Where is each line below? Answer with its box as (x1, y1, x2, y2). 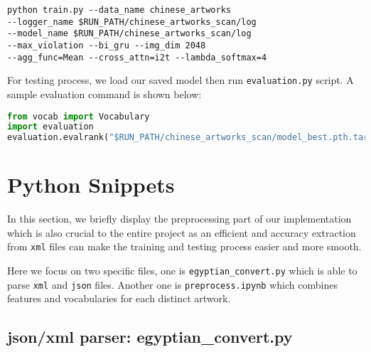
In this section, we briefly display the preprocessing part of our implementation (7, 211, 352, 226)
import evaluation (7, 122, 94, 132)
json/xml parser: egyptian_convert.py (7, 326, 293, 348)
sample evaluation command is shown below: (7, 86, 202, 101)
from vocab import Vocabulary (7, 111, 150, 122)
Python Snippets (7, 170, 175, 199)
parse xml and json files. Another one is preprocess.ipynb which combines (7, 277, 338, 292)
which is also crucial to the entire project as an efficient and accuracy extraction (7, 225, 356, 240)
